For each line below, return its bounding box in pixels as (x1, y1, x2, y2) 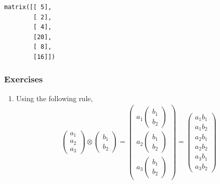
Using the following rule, (16, 93, 93, 103)
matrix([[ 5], (4, 4, 52, 11)
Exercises (4, 73, 43, 85)
